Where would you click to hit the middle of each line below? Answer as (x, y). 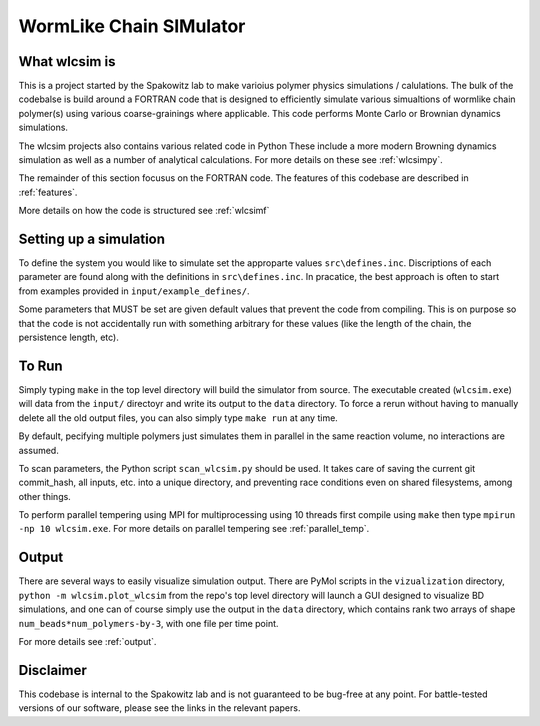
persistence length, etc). (68, 337)
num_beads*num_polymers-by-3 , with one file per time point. (148, 623)
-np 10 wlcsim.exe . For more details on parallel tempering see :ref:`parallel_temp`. (194, 529)
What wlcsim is (67, 61)
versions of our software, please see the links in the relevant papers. (159, 708)
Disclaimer (52, 670)
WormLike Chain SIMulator (132, 26)
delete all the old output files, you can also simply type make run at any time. (178, 417)
